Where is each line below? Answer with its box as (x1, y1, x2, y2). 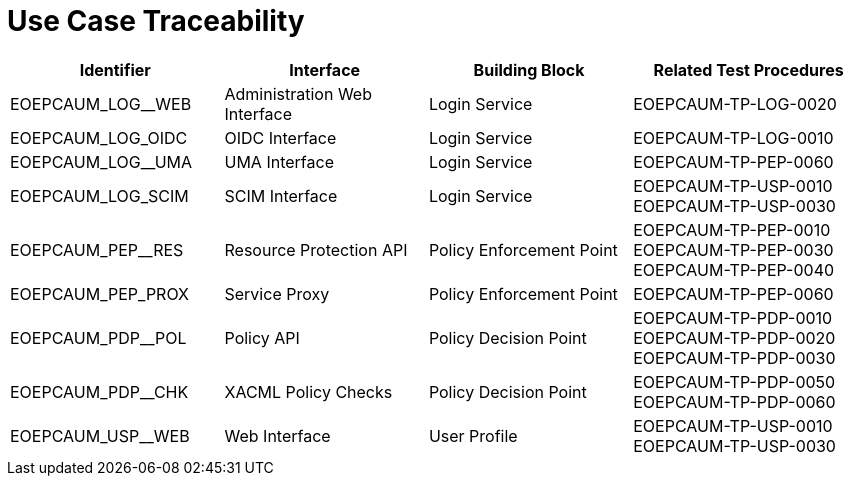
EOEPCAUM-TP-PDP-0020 (633, 327, 836, 348)
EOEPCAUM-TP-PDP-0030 (633, 347, 836, 368)
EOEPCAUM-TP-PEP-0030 (633, 239, 834, 260)
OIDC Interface (224, 127, 337, 148)
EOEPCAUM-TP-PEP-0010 (633, 219, 831, 240)
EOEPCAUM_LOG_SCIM (10, 185, 189, 206)
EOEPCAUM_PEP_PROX (10, 283, 189, 304)
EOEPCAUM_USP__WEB (10, 425, 190, 446)
